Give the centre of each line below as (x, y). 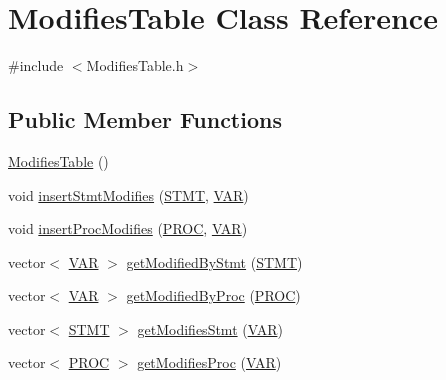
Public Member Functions (145, 119)
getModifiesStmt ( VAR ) (210, 328)
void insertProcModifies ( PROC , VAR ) (128, 228)
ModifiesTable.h (135, 65)
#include (36, 65)
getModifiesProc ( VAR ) (209, 362)
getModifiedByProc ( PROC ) (213, 295)
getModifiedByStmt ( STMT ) (214, 261)
